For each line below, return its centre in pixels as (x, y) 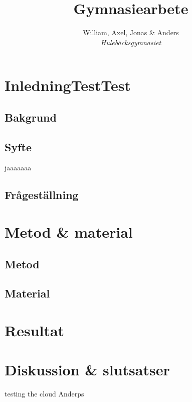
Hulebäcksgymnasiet (131, 42)
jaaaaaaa (18, 168)
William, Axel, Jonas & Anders (131, 32)
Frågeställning (42, 195)
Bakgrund (31, 117)
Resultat (35, 330)
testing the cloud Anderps (44, 394)
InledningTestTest (68, 85)
